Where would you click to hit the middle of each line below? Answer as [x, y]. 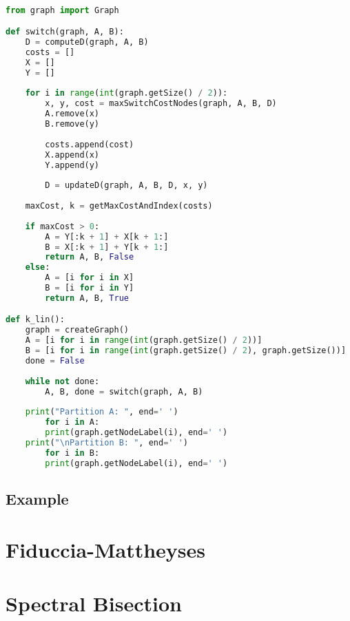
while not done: [62, 381]
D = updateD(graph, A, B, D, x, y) [126, 186]
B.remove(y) [72, 124]
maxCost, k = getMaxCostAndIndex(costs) [119, 206]
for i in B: [72, 453]
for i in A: [72, 422]
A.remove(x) [72, 114]
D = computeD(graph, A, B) [87, 42]
